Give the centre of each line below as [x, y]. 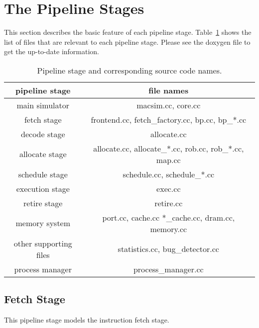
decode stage [43, 134]
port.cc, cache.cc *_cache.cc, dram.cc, [169, 217]
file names [169, 90]
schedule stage [43, 174]
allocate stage [43, 154]
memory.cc [169, 229]
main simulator [43, 105]
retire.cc [169, 203]
